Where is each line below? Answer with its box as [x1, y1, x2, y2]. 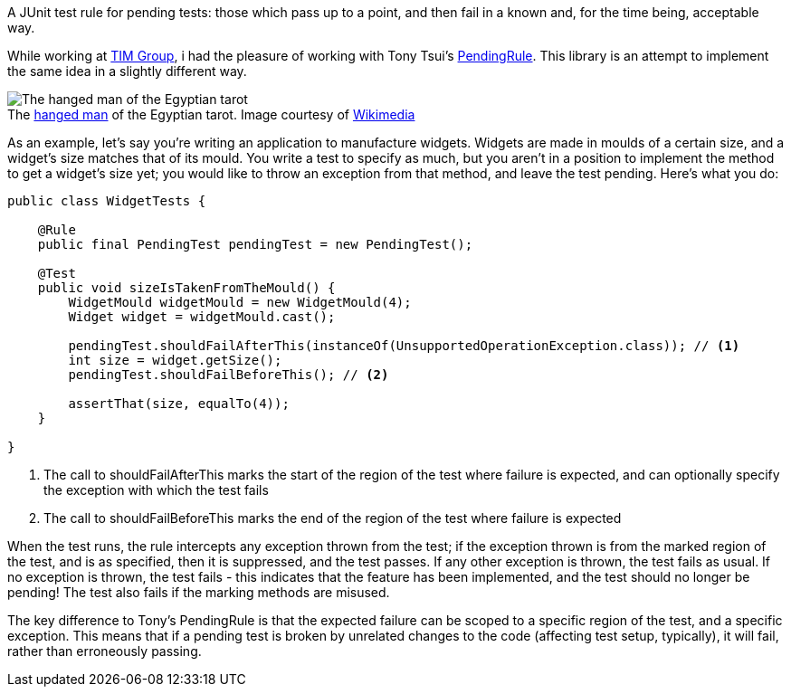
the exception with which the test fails [43, 482, 269, 498]
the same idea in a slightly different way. [7, 63, 247, 79]
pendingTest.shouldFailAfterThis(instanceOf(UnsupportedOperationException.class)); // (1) [68, 338, 740, 353]
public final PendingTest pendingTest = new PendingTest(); [37, 237, 473, 252]
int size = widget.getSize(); [68, 353, 282, 367]
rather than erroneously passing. [7, 643, 202, 659]
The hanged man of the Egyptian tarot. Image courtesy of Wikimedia [7, 107, 415, 122]
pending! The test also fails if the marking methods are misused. [7, 585, 390, 600]
